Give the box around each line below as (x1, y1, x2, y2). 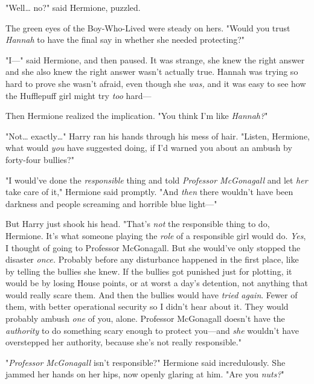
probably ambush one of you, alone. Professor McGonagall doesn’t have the (5, 312, 285, 325)
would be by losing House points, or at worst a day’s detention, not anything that (5, 277, 308, 289)
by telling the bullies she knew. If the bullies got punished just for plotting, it (5, 264, 292, 277)
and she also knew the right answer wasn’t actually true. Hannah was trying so (5, 65, 298, 78)
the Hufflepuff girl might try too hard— (5, 89, 152, 101)
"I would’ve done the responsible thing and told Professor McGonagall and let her (5, 173, 308, 186)
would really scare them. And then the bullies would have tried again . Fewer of (5, 288, 298, 301)
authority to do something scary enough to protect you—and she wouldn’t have (5, 324, 299, 336)
